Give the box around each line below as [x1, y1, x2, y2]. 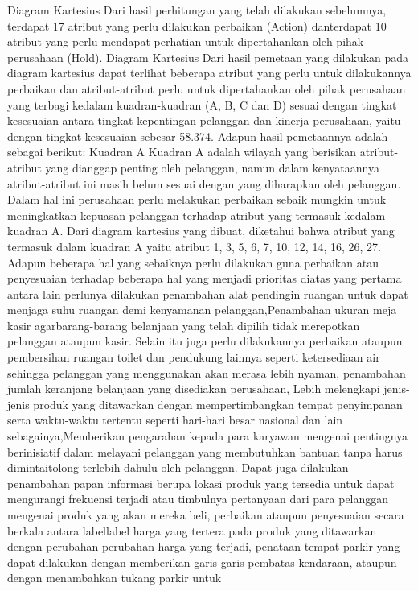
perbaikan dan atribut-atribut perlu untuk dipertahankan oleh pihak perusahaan [7, 80, 406, 97]
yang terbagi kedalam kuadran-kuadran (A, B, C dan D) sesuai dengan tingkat [7, 96, 397, 113]
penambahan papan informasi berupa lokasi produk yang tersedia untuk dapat [7, 474, 395, 491]
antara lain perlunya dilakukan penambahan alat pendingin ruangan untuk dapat [7, 285, 408, 302]
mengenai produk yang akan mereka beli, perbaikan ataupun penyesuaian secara [7, 506, 404, 523]
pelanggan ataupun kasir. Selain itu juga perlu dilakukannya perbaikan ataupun [7, 333, 403, 349]
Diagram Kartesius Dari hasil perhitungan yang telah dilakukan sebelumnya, [7, 2, 387, 18]
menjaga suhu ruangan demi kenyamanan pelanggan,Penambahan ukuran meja [7, 301, 397, 318]
